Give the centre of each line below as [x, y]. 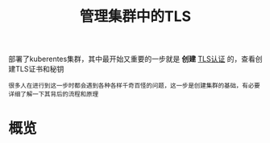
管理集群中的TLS [135, 16]
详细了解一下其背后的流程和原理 [54, 94]
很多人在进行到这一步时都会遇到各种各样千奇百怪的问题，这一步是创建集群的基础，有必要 [134, 86]
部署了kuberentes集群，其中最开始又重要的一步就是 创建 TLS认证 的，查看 [132, 59]
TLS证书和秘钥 [39, 69]
